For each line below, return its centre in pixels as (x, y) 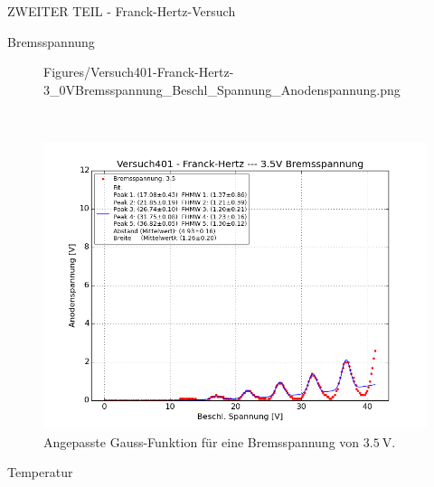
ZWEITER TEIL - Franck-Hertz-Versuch (122, 11)
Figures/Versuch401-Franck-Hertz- (139, 72)
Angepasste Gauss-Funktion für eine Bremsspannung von (202, 441)
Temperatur (40, 472)
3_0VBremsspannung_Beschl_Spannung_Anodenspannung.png (222, 89)
